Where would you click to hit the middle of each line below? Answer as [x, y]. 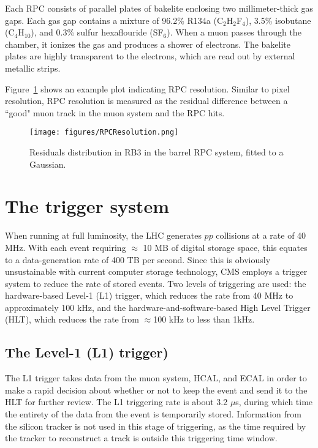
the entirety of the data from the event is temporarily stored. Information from [153, 414]
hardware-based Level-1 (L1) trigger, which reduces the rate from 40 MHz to [149, 295]
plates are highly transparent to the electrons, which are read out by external [150, 56]
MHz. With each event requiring [66, 247]
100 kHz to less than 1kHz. [204, 319]
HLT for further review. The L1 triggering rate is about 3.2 [116, 402]
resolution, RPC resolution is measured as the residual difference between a [146, 101]
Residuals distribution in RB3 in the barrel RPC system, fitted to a [157, 152]
